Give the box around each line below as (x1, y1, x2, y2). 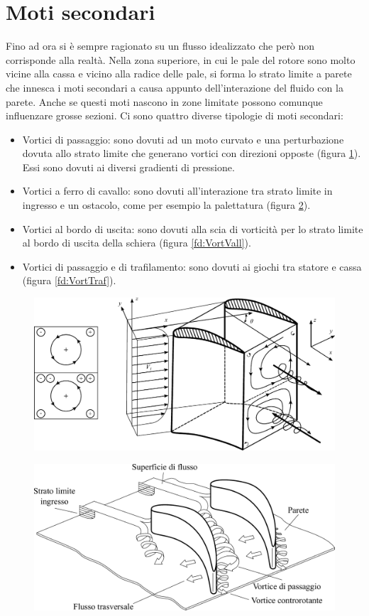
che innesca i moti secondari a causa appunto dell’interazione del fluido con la (6, 80, 343, 94)
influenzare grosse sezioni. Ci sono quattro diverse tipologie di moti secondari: (6, 108, 343, 123)
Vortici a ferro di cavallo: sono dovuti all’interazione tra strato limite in (22, 183, 333, 198)
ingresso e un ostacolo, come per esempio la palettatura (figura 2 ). (22, 198, 311, 212)
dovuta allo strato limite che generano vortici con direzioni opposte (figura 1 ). (22, 146, 361, 161)
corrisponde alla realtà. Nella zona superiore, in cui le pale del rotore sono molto (6, 52, 356, 67)
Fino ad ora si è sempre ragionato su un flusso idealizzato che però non (6, 38, 315, 53)
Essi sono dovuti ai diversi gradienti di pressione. (22, 159, 235, 174)
